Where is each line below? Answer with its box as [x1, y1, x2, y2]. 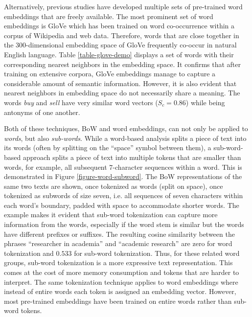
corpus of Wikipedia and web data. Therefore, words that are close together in [4, 30, 239, 40]
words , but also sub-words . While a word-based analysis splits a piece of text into [4, 133, 247, 143]
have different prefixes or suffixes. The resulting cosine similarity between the [4, 228, 235, 239]
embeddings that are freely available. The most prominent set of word [4, 11, 213, 21]
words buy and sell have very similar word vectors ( [4, 97, 158, 107]
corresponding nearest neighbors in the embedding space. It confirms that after [4, 59, 241, 69]
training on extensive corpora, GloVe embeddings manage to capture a [4, 68, 216, 79]
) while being [185, 97, 225, 107]
